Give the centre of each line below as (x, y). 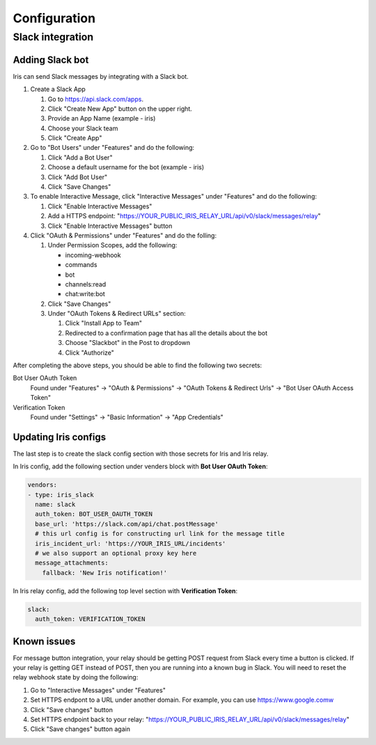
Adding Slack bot (51, 60)
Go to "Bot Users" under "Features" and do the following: (112, 148)
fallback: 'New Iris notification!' (104, 573)
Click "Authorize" (90, 353)
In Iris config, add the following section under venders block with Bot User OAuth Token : (140, 466)
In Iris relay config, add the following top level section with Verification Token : (125, 591)
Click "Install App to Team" (104, 323)
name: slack (55, 505)
